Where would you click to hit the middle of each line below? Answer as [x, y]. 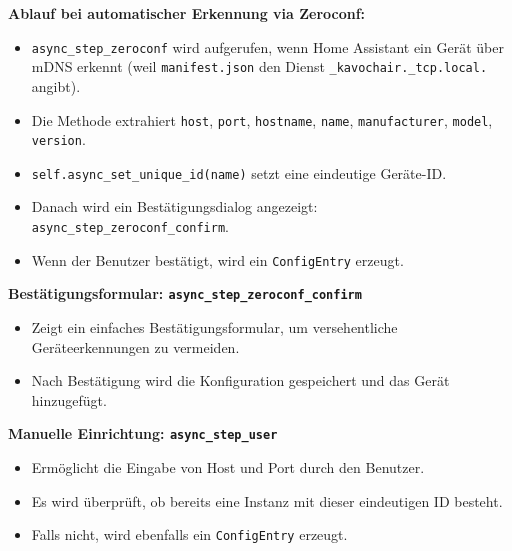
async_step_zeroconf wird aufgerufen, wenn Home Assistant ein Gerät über [267, 46]
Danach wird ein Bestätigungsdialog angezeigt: [174, 206]
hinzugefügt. [69, 399]
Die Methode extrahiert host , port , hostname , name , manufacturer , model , [262, 119]
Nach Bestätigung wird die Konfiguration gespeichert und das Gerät [240, 380]
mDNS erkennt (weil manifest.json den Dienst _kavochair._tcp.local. [259, 66]
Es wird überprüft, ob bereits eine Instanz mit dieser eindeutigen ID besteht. [267, 500]
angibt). [56, 85]
